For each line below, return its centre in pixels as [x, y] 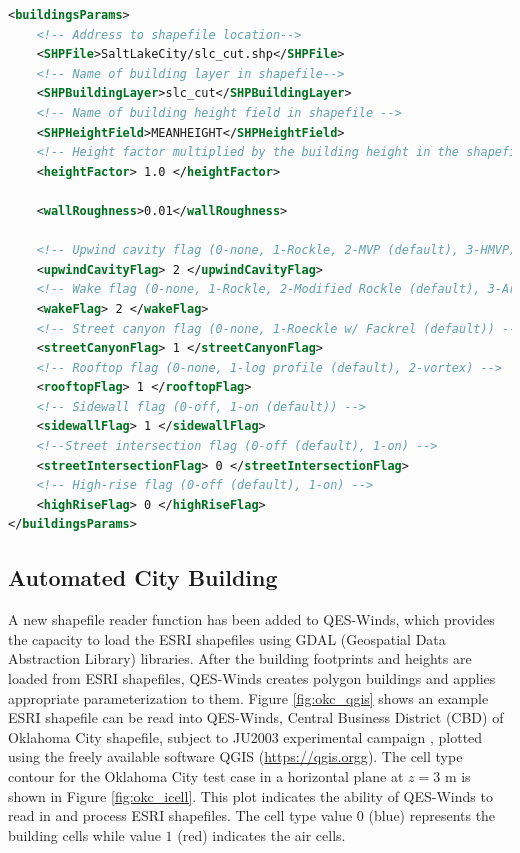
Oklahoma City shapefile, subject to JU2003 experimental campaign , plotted [245, 736]
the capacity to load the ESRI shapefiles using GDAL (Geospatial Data [227, 638]
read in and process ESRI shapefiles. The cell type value [180, 815]
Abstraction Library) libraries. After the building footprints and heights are [240, 658]
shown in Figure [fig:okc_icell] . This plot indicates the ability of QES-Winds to [250, 795]
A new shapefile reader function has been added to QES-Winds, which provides [251, 619]
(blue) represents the [432, 815]
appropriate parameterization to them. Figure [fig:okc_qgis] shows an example [248, 697]
